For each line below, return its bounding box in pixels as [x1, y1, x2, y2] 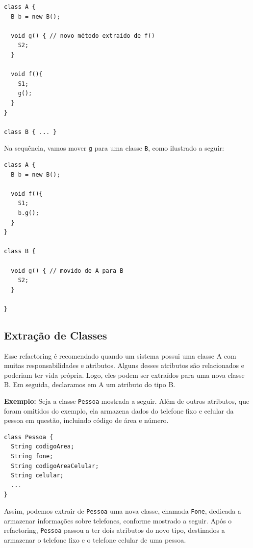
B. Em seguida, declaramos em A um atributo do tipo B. [4, 379, 176, 390]
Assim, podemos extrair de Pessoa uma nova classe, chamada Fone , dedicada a [4, 506, 241, 516]
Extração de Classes [4, 327, 107, 342]
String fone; [11, 453, 53, 460]
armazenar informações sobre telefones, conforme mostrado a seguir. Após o [4, 515, 232, 525]
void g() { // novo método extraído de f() [11, 32, 155, 39]
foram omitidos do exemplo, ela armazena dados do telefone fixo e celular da [4, 405, 234, 416]
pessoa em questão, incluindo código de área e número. [4, 415, 169, 425]
